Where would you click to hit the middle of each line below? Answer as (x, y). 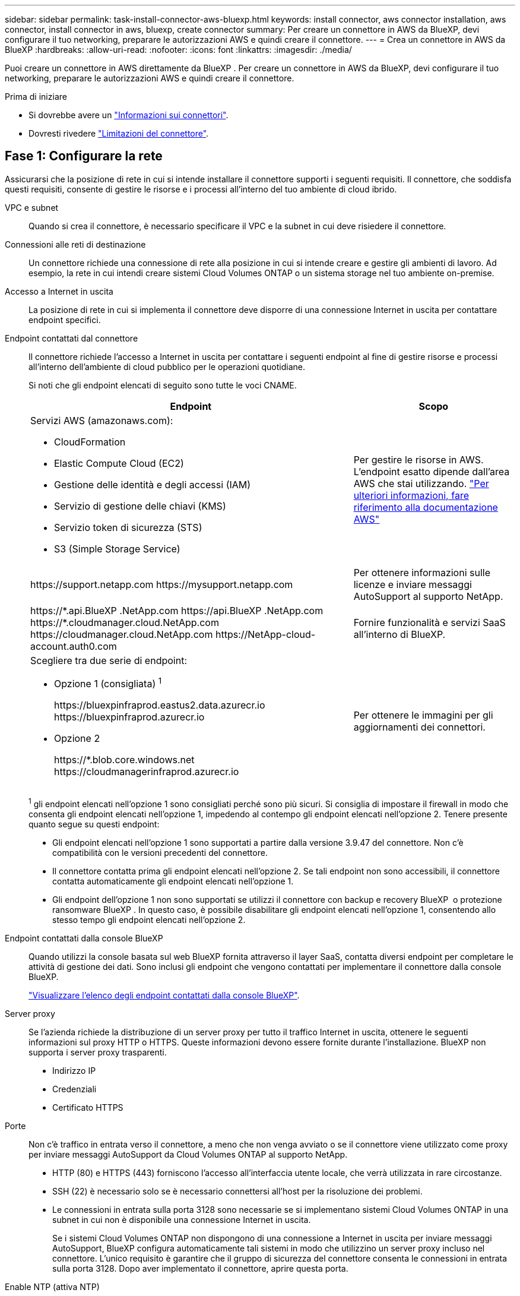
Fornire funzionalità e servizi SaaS (429, 622)
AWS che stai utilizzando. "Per (421, 483)
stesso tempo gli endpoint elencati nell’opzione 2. (149, 919)
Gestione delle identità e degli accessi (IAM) (153, 484)
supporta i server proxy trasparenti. (98, 1052)
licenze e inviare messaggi (413, 584)
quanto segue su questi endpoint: (94, 824)
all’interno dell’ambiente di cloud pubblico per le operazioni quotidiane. (167, 366)
